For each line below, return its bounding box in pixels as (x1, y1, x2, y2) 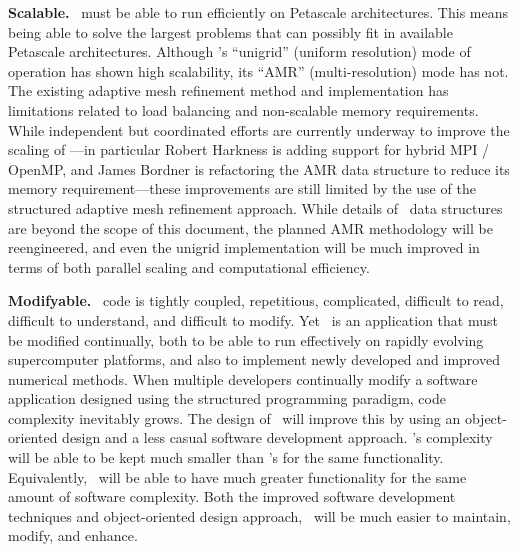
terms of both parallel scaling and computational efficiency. (8, 256, 370, 277)
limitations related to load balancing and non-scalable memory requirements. (8, 99, 479, 120)
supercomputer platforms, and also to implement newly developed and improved (8, 349, 500, 370)
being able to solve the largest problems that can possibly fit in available (8, 21, 453, 42)
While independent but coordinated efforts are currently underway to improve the (8, 119, 510, 140)
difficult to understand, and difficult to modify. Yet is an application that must (8, 309, 498, 330)
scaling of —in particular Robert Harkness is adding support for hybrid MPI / (8, 139, 490, 160)
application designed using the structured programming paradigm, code (8, 388, 446, 409)
